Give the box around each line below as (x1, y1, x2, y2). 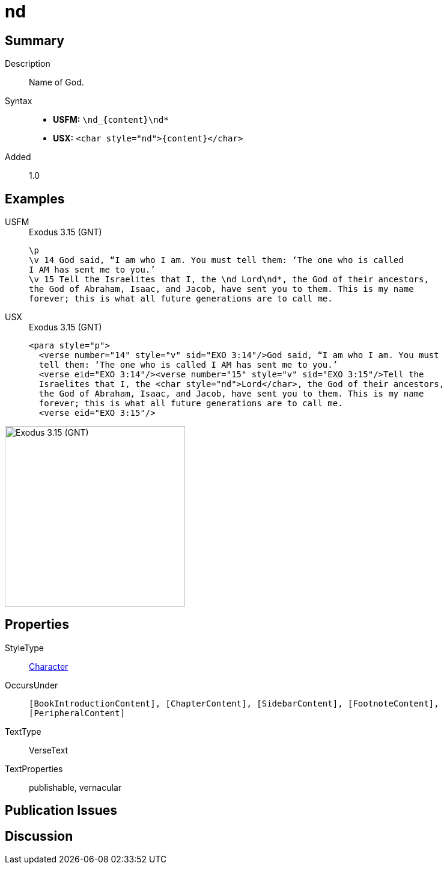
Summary (5, 32, 64, 48)
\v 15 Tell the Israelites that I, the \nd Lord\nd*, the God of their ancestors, (29, 274, 429, 285)
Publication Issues (5, 803, 118, 818)
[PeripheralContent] (29, 708, 126, 718)
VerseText (29, 744, 68, 755)
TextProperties (5, 763, 63, 774)
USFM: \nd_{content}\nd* (53, 114, 169, 125)
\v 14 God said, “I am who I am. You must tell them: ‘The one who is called (29, 255, 404, 265)
